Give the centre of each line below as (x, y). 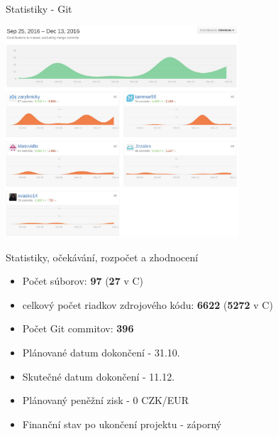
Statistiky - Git (39, 9)
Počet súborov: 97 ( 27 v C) (83, 281)
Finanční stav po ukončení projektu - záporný (122, 424)
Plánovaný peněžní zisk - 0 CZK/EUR (106, 400)
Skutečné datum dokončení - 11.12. (99, 376)
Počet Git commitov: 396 (78, 328)
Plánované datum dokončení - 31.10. (101, 353)
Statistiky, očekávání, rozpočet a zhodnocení (102, 257)
